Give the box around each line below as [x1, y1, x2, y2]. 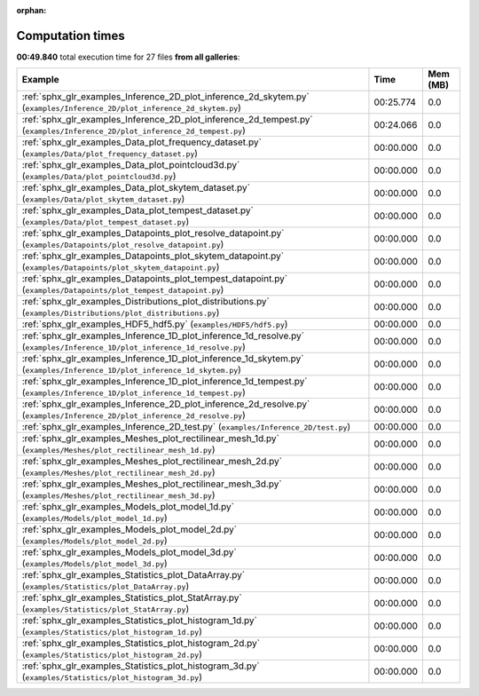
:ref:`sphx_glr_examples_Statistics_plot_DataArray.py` [21, 569, 246, 581]
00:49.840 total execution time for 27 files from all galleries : [16, 51, 240, 62]
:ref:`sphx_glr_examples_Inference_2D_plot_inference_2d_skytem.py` [21, 91, 310, 103]
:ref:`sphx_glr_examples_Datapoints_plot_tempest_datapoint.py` [21, 273, 288, 285]
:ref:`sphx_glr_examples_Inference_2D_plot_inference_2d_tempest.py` [21, 114, 314, 126]
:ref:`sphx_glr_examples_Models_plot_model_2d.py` [21, 524, 238, 536]
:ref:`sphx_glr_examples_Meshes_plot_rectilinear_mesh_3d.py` [21, 478, 283, 490]
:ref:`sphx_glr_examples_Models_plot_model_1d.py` [21, 501, 235, 513]
